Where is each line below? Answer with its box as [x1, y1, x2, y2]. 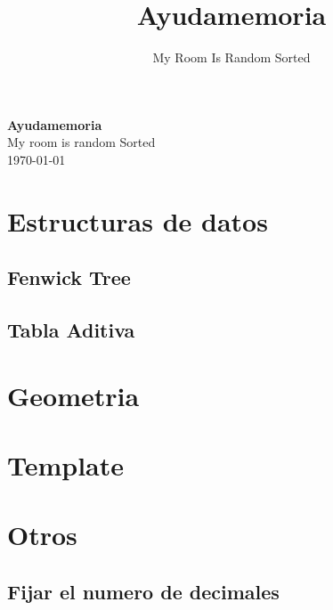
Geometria [7, 377, 140, 413]
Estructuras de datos [7, 202, 268, 239]
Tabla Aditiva [7, 316, 135, 344]
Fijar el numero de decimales [7, 577, 280, 605]
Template [7, 447, 125, 483]
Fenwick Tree [7, 264, 131, 291]
